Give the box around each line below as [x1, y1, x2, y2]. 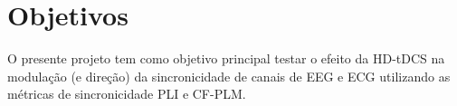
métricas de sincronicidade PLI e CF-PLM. [7, 84, 246, 103]
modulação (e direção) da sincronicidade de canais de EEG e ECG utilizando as [7, 66, 451, 85]
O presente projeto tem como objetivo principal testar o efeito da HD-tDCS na [7, 49, 445, 68]
